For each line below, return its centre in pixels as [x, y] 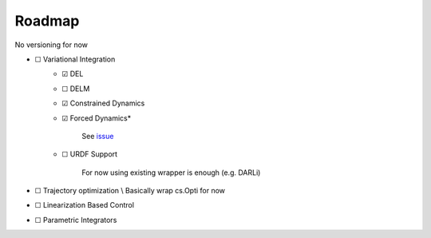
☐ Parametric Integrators [76, 220]
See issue [98, 136]
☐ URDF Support [90, 154]
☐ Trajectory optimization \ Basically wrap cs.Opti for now [130, 191]
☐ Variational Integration [75, 59]
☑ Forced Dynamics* [97, 118]
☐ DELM [76, 89]
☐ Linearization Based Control [85, 205]
